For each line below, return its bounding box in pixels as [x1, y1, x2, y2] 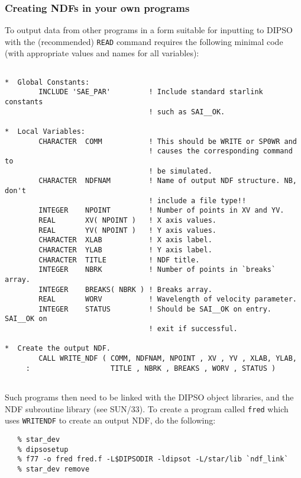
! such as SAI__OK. [148, 107, 225, 116]
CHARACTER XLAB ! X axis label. [38, 236, 212, 245]
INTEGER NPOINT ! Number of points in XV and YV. [38, 206, 284, 215]
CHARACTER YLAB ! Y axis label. [38, 245, 212, 254]
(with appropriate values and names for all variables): [5, 47, 199, 59]
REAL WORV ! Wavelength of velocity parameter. [38, 295, 297, 304]
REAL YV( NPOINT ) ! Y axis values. [38, 226, 216, 235]
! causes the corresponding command [148, 147, 293, 156]
